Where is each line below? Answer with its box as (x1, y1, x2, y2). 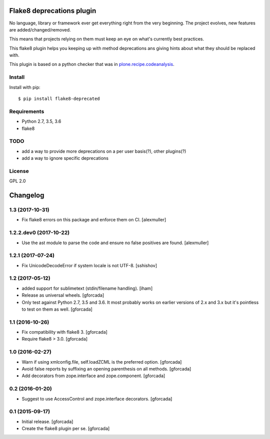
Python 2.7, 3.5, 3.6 (21, 118, 61, 124)
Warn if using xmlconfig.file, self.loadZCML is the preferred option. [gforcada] (21, 359, 182, 365)
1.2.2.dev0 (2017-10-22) (9, 229, 70, 236)
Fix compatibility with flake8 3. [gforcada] (21, 329, 107, 335)
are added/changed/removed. (9, 26, 71, 32)
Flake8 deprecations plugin (9, 6, 96, 15)
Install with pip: (9, 84, 40, 90)
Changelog (9, 191, 44, 200)
